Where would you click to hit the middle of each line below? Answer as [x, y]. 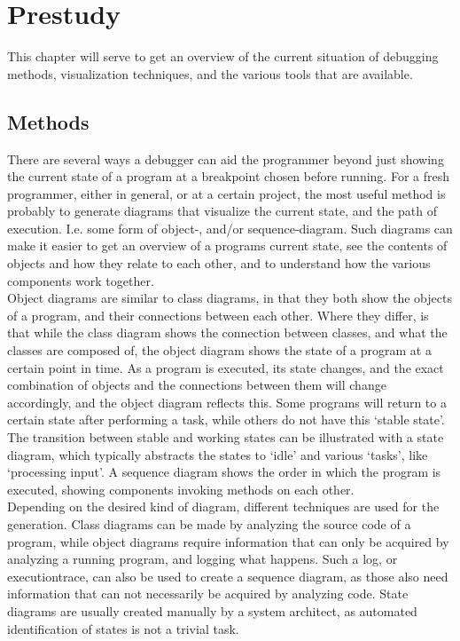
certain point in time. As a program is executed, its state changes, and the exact [226, 367]
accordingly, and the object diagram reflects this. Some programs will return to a [227, 402]
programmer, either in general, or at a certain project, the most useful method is [226, 193]
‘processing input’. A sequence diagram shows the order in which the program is [224, 472]
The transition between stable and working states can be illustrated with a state [226, 437]
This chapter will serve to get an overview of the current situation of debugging [223, 56]
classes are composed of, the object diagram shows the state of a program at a [219, 350]
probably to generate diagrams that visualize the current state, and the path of [222, 211]
